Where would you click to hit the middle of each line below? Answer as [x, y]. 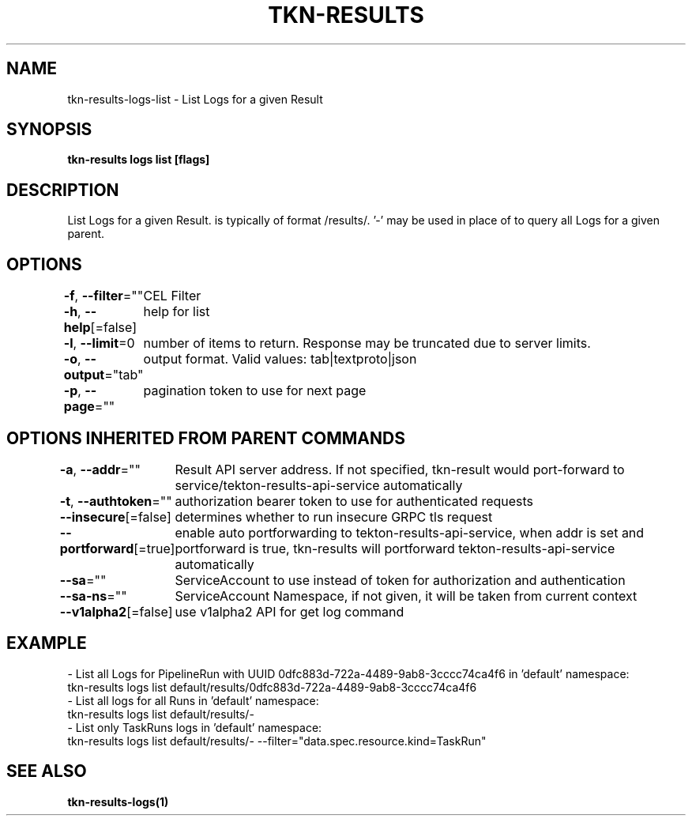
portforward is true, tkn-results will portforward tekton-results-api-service [395, 548]
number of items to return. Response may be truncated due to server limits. [367, 343]
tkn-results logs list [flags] [139, 160]
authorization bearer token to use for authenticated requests [354, 501]
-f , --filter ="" [103, 296]
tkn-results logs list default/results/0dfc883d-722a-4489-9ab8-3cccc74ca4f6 [272, 687]
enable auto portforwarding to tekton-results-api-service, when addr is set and [410, 532]
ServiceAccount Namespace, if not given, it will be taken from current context [406, 596]
